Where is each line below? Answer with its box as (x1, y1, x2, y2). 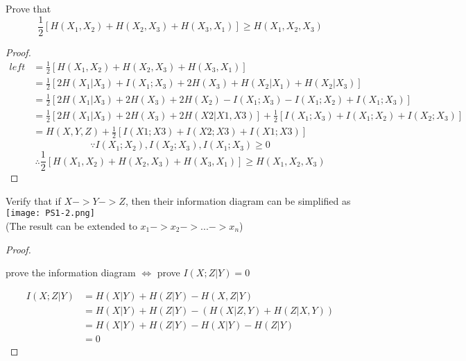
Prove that (6, 1, 51, 15)
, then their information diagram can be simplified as (125, 193, 351, 208)
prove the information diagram (6, 265, 136, 280)
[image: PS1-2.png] (6, 208, 95, 219)
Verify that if (6, 193, 61, 208)
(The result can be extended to (6, 219, 137, 233)
